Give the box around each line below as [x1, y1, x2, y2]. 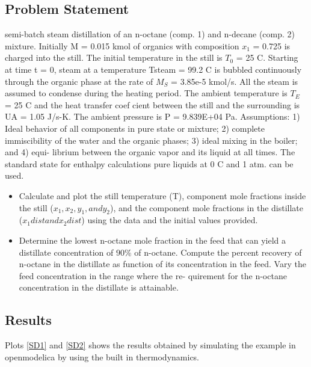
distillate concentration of [19, 245, 114, 258]
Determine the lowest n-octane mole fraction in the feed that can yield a [19, 233, 286, 246]
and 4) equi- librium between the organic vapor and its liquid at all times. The [5, 146, 295, 158]
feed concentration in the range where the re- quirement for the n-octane [19, 269, 287, 282]
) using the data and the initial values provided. [81, 214, 258, 226]
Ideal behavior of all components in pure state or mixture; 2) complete [5, 122, 265, 134]
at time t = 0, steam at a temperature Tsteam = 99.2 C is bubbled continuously [5, 63, 302, 75]
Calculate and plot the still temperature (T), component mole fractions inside [19, 189, 306, 202]
